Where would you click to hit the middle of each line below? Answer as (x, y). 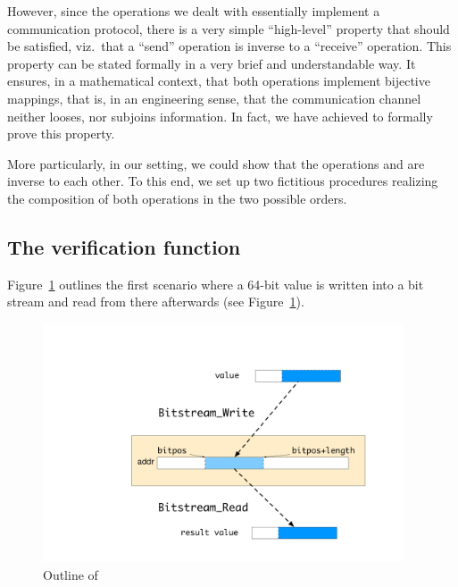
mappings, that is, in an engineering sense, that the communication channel (214, 98)
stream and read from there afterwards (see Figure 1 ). (156, 302)
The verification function (124, 246)
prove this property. (61, 134)
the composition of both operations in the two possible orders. (177, 198)
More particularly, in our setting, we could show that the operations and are (216, 163)
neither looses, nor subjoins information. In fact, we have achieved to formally (220, 116)
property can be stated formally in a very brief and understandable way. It (212, 63)
